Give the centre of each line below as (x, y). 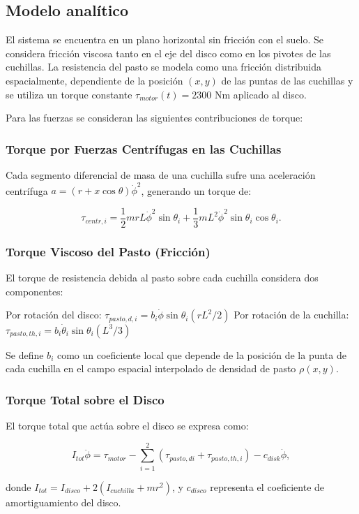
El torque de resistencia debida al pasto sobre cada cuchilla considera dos (162, 278)
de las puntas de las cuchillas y (287, 80)
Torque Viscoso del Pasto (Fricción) (108, 251)
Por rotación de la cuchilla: (291, 315)
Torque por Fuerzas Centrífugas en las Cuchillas (144, 148)
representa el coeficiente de (267, 486)
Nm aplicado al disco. (260, 94)
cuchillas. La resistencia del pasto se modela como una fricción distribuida (164, 67)
